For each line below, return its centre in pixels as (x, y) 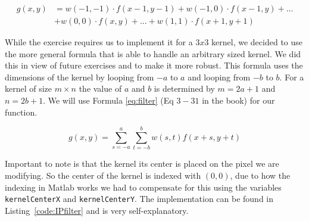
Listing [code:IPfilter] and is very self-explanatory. (97, 210)
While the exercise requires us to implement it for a (99, 42)
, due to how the (260, 175)
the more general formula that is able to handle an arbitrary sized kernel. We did (153, 53)
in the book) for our (238, 100)
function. (21, 112)
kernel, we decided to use (257, 42)
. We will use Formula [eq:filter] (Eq (108, 100)
